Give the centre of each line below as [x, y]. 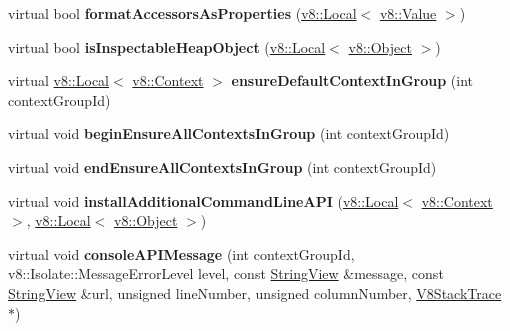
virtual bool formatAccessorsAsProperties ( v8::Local [182, 13]
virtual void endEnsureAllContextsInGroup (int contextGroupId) [222, 166]
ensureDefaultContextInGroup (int [352, 80]
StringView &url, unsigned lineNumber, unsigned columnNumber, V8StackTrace [255, 292]
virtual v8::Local [58, 80]
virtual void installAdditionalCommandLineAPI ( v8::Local [203, 200]
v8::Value [408, 13]
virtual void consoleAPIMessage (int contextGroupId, [181, 253]
